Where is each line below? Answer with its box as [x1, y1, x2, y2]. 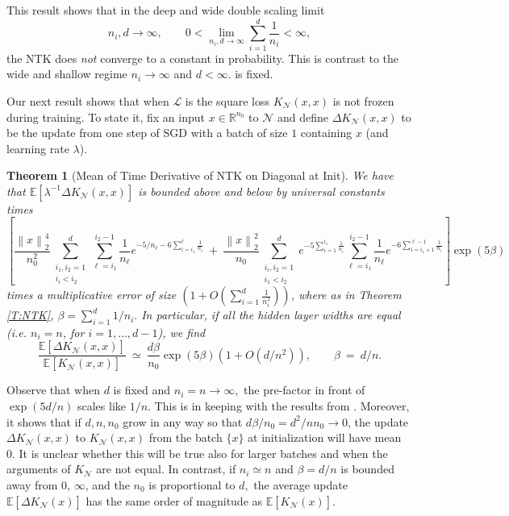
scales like [77, 397, 126, 414]
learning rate [6, 139, 69, 156]
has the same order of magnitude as [86, 492, 263, 509]
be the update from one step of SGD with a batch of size [6, 124, 288, 141]
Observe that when [6, 381, 101, 398]
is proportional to [148, 476, 236, 493]
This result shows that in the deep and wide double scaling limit [6, 2, 325, 18]
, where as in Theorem [290, 286, 402, 303]
